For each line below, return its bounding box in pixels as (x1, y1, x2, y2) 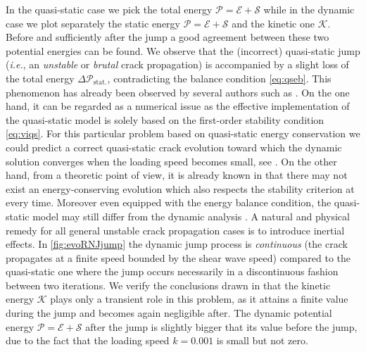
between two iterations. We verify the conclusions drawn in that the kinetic (6, 277, 331, 292)
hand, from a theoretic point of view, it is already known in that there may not (6, 168, 348, 182)
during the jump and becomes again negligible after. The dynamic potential (6, 306, 332, 320)
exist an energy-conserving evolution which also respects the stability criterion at (6, 181, 355, 196)
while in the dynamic (263, 2, 355, 16)
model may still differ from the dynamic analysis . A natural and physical (32, 208, 350, 223)
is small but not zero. (216, 333, 308, 348)
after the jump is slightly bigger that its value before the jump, (85, 319, 358, 334)
